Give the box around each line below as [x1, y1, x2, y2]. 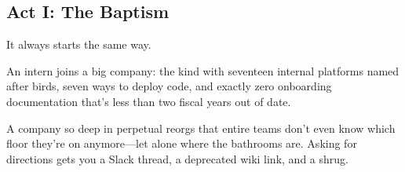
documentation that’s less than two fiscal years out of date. [6, 93, 291, 109]
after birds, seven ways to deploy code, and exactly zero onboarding [6, 78, 332, 94]
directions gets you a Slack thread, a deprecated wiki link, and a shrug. [6, 150, 348, 167]
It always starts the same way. [6, 36, 151, 53]
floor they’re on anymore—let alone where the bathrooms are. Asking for [6, 135, 357, 152]
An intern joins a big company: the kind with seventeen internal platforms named [6, 62, 400, 79]
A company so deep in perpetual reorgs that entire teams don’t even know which [6, 119, 396, 136]
